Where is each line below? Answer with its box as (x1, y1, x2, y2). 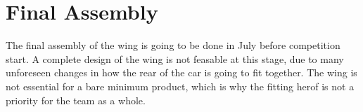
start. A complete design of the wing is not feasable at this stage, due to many (6, 51, 344, 66)
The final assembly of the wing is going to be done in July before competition (6, 38, 340, 52)
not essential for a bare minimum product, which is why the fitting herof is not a (6, 78, 355, 93)
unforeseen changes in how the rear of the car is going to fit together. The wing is (6, 65, 357, 80)
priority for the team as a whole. (6, 92, 146, 107)
